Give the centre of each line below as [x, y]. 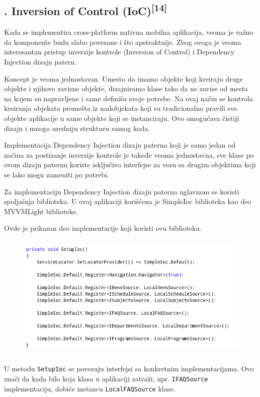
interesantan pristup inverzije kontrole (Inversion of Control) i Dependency [119, 52]
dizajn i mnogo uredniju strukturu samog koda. [77, 128]
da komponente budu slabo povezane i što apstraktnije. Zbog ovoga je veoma [123, 42]
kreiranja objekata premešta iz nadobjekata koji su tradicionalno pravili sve [121, 108]
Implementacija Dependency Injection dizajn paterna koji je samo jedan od [120, 145]
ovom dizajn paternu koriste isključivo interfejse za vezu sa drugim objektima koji [130, 164]
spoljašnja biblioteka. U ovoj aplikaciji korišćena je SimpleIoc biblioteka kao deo [128, 201]
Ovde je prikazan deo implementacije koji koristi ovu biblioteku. [103, 228]
